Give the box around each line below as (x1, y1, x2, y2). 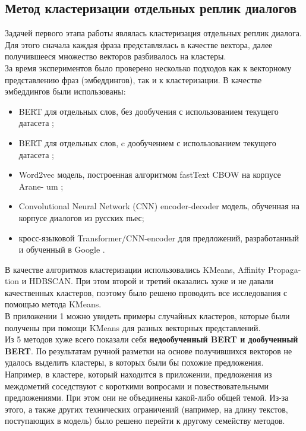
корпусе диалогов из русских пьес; (18, 211, 144, 224)
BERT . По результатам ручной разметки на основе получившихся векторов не (5, 344, 292, 357)
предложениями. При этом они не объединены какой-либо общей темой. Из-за (5, 391, 289, 404)
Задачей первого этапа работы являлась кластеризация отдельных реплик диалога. (5, 27, 302, 39)
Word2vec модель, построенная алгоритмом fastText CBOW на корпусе (18, 168, 281, 181)
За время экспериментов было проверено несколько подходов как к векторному (5, 61, 292, 74)
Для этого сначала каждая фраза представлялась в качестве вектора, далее (5, 38, 273, 51)
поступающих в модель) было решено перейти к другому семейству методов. (5, 414, 285, 427)
